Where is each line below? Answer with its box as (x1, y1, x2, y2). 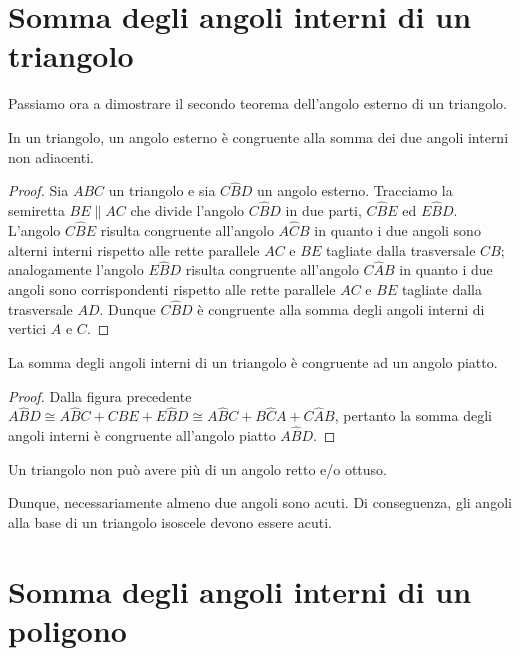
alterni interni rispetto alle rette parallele (8, 239, 260, 260)
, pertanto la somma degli (334, 405, 492, 426)
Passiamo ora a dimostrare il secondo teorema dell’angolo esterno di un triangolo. (8, 93, 507, 114)
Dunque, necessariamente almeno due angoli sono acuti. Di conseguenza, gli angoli (8, 492, 512, 513)
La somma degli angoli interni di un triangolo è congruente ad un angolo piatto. (8, 351, 498, 372)
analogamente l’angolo (8, 259, 144, 280)
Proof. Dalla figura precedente (8, 385, 192, 406)
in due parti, (285, 200, 362, 221)
